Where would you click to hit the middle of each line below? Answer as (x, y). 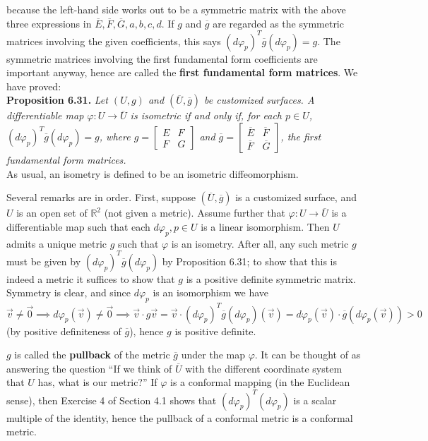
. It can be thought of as (308, 355)
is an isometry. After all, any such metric (260, 243)
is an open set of (52, 213)
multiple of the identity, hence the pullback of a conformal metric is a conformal (180, 417)
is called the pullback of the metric (92, 355)
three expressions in (49, 23)
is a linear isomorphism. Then (265, 226)
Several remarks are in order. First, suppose (101, 197)
